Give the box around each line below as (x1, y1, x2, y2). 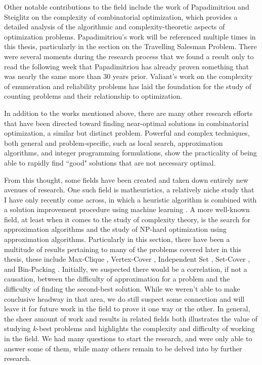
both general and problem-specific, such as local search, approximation (4, 137, 223, 148)
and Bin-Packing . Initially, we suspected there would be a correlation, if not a (4, 263, 247, 274)
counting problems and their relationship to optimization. (4, 91, 183, 101)
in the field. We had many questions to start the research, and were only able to (4, 333, 252, 343)
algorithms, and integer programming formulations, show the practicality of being (4, 147, 257, 158)
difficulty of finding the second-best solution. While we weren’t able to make (4, 283, 240, 294)
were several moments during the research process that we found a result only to (4, 51, 254, 61)
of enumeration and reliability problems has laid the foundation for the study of (4, 80, 251, 91)
